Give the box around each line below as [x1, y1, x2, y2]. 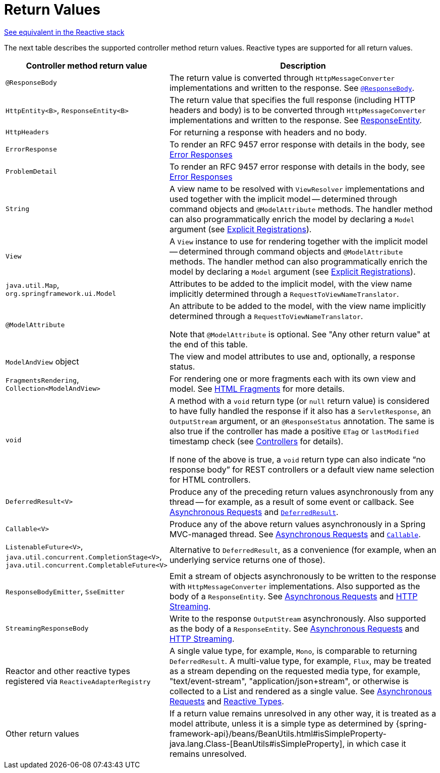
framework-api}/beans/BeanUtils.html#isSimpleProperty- [169, 728, 387, 739]
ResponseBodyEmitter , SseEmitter [6, 586, 125, 596]
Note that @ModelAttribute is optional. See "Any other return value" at [169, 329, 430, 339]
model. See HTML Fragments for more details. [169, 383, 345, 394]
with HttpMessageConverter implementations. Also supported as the [169, 581, 420, 591]
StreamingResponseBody [6, 625, 89, 633]
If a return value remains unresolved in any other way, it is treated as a [169, 708, 436, 718]
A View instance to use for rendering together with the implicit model [169, 236, 428, 246]
